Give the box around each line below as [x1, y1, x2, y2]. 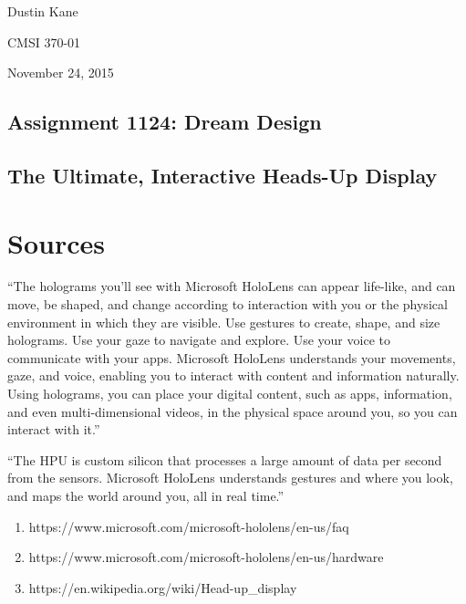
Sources [7, 224, 105, 261]
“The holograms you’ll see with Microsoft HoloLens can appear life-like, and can [7, 276, 456, 296]
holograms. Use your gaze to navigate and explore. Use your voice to [7, 330, 390, 349]
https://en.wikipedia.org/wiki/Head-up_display [28, 578, 297, 597]
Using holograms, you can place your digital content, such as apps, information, [7, 384, 452, 403]
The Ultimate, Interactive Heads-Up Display [7, 161, 438, 189]
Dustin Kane [7, 2, 78, 20]
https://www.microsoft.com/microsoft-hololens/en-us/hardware [28, 547, 384, 567]
